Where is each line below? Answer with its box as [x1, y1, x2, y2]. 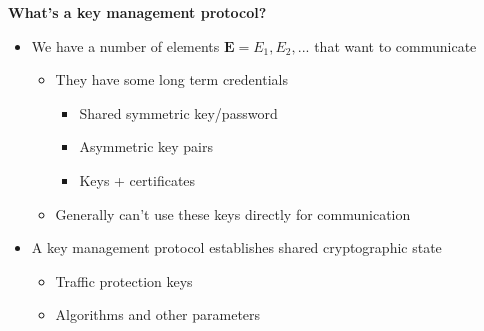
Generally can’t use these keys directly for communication [55, 203, 411, 224]
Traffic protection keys [55, 270, 193, 291]
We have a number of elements [31, 35, 220, 56]
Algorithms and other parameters [55, 304, 261, 325]
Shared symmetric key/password [79, 102, 278, 123]
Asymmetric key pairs [79, 136, 213, 157]
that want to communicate [314, 35, 477, 56]
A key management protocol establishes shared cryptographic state [31, 237, 442, 258]
